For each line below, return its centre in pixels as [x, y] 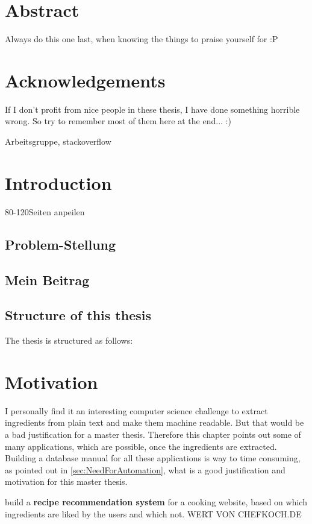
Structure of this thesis [78, 315]
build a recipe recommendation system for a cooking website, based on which [156, 501]
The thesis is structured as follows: [69, 340]
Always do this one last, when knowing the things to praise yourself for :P [142, 39]
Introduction [58, 182]
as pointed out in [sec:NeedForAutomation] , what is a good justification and [145, 469]
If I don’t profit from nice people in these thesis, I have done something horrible [152, 109]
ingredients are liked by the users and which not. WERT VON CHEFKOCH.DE [153, 513]
